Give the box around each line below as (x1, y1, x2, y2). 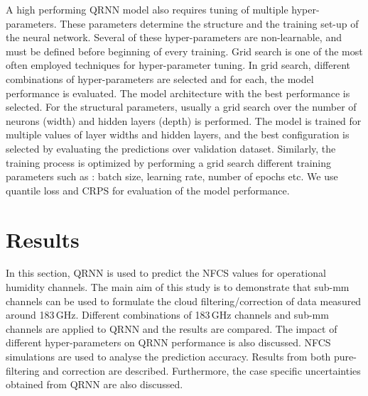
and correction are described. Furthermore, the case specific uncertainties (43, 363, 361, 378)
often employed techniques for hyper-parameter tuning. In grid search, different (6, 57, 351, 72)
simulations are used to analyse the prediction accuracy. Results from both (6, 349, 331, 363)
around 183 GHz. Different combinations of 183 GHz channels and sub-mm (6, 307, 329, 322)
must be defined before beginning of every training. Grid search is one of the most (6, 43, 363, 58)
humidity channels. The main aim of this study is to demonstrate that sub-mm (6, 280, 350, 295)
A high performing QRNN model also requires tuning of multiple (6, 2, 288, 16)
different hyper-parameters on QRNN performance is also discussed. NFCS (6, 335, 331, 350)
